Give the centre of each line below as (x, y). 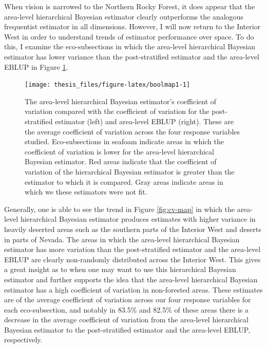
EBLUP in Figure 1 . (36, 66)
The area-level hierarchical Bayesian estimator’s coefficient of (121, 101)
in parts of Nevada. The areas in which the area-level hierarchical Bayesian (122, 239)
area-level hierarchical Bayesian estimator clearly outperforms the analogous (124, 16)
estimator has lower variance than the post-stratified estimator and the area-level (132, 56)
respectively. (23, 340)
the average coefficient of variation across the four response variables (132, 131)
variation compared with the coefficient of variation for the (117, 111)
